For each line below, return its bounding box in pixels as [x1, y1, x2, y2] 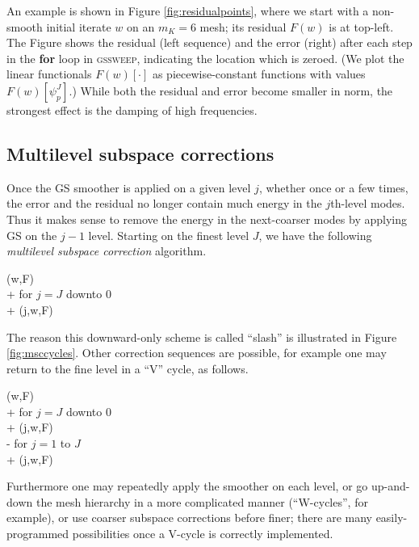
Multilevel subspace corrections [6, 141, 274, 166]
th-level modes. [330, 195, 405, 212]
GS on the [6, 226, 57, 243]
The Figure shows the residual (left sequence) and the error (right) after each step [6, 34, 413, 51]
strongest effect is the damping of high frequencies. [6, 101, 258, 118]
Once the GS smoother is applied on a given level [6, 179, 251, 196]
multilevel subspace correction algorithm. [6, 242, 207, 259]
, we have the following [258, 226, 372, 243]
